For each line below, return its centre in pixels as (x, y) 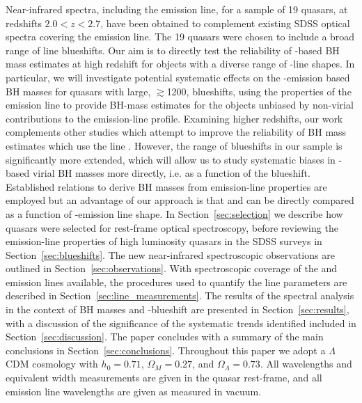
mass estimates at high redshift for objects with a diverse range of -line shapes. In (180, 64)
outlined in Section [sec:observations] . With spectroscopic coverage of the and (172, 268)
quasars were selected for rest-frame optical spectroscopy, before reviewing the (172, 227)
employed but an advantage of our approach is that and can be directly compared (180, 200)
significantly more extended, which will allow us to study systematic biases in (171, 159)
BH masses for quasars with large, (78, 91)
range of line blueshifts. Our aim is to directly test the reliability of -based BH (173, 50)
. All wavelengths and (306, 364)
